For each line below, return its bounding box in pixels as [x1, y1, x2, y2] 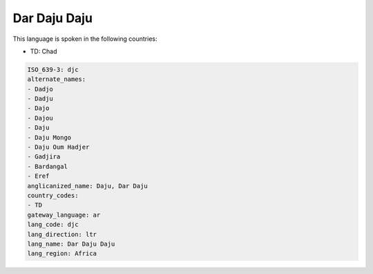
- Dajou [27, 114, 53, 122]
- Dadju [27, 95, 53, 103]
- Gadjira [27, 153, 61, 161]
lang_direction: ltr [27, 230, 97, 238]
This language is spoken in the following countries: [12, 35, 157, 43]
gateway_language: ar [27, 211, 101, 219]
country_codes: [27, 192, 79, 199]
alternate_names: [27, 75, 86, 83]
